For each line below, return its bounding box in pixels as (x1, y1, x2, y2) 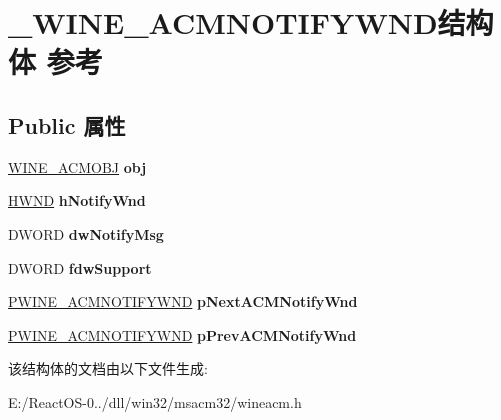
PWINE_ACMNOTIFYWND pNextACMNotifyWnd (8, 291, 358, 312)
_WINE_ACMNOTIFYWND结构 (8, 2, 494, 43)
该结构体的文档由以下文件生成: (8, 358, 208, 379)
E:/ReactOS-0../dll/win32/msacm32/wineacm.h (8, 391, 302, 412)
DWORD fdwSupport (8, 257, 152, 278)
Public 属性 (8, 109, 126, 140)
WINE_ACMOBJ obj (8, 156, 147, 177)
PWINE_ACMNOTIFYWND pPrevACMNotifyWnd (8, 324, 357, 345)
